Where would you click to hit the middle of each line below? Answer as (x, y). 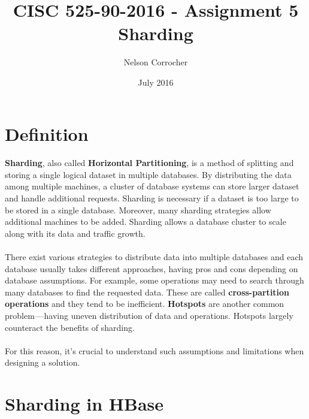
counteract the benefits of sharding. (70, 327)
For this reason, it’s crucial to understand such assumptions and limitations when (154, 350)
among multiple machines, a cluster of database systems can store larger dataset (152, 186)
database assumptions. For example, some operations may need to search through (154, 280)
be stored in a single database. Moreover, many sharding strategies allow (138, 209)
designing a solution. (43, 362)
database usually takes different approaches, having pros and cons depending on (152, 268)
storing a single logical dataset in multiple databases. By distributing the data (148, 174)
